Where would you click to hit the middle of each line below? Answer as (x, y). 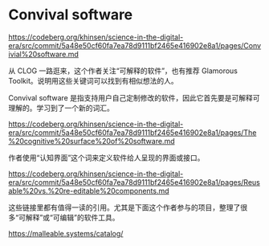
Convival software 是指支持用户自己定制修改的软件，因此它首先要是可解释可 (134, 97)
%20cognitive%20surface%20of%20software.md (92, 141)
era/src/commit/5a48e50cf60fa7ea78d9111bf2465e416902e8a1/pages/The (132, 132)
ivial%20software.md (43, 54)
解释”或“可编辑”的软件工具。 (72, 217)
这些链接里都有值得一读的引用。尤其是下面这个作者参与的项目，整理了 (124, 207)
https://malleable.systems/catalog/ (66, 233)
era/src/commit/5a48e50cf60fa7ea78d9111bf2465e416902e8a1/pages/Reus (134, 182)
